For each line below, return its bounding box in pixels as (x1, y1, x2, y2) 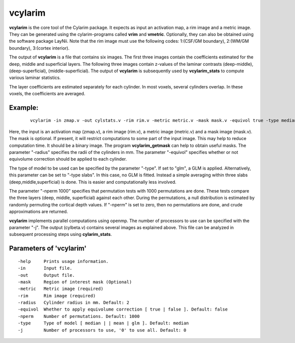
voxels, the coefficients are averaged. (9, 91, 86, 97)
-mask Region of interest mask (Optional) (18, 279, 132, 285)
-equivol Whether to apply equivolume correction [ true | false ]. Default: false (18, 307, 228, 312)
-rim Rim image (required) (18, 293, 96, 298)
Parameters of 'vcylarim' (9, 244, 87, 253)
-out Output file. (18, 272, 75, 278)
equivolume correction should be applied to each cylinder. (9, 156, 127, 162)
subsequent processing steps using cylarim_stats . (9, 231, 112, 237)
